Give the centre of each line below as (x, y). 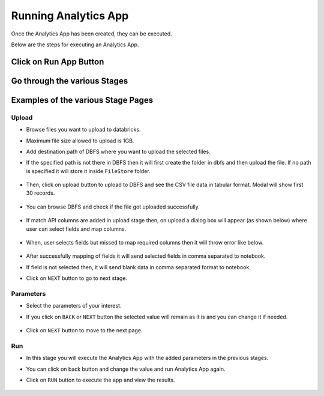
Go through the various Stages (70, 81)
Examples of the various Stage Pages (82, 100)
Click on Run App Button (58, 62)
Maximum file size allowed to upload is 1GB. (80, 141)
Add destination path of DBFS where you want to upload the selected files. (118, 151)
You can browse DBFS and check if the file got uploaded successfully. (113, 207)
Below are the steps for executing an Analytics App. (75, 44)
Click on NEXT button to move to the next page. (84, 331)
